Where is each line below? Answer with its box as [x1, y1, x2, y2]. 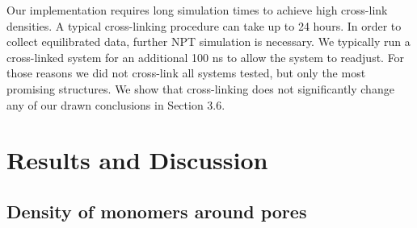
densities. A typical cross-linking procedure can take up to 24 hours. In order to [6, 17, 402, 34]
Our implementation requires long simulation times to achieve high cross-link [6, 2, 388, 18]
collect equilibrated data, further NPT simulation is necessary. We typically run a [6, 33, 411, 50]
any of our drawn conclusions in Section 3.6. [6, 96, 225, 113]
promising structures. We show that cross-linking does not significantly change [6, 80, 394, 97]
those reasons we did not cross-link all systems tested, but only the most [6, 64, 366, 81]
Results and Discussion [6, 143, 268, 176]
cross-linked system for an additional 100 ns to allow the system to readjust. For [6, 48, 405, 65]
